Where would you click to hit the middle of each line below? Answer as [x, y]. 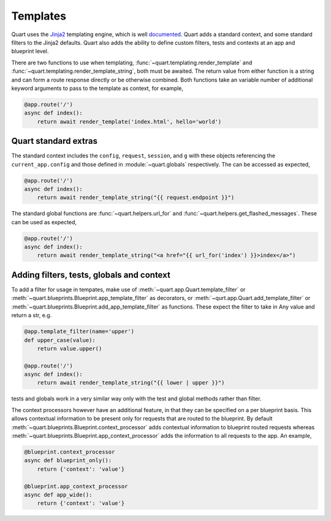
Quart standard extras [55, 141]
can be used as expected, [44, 222]
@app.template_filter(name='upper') [79, 332]
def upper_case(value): [60, 340]
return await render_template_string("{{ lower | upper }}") [131, 383]
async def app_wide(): [58, 495]
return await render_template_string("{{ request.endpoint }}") [136, 198]
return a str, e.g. [32, 315]
